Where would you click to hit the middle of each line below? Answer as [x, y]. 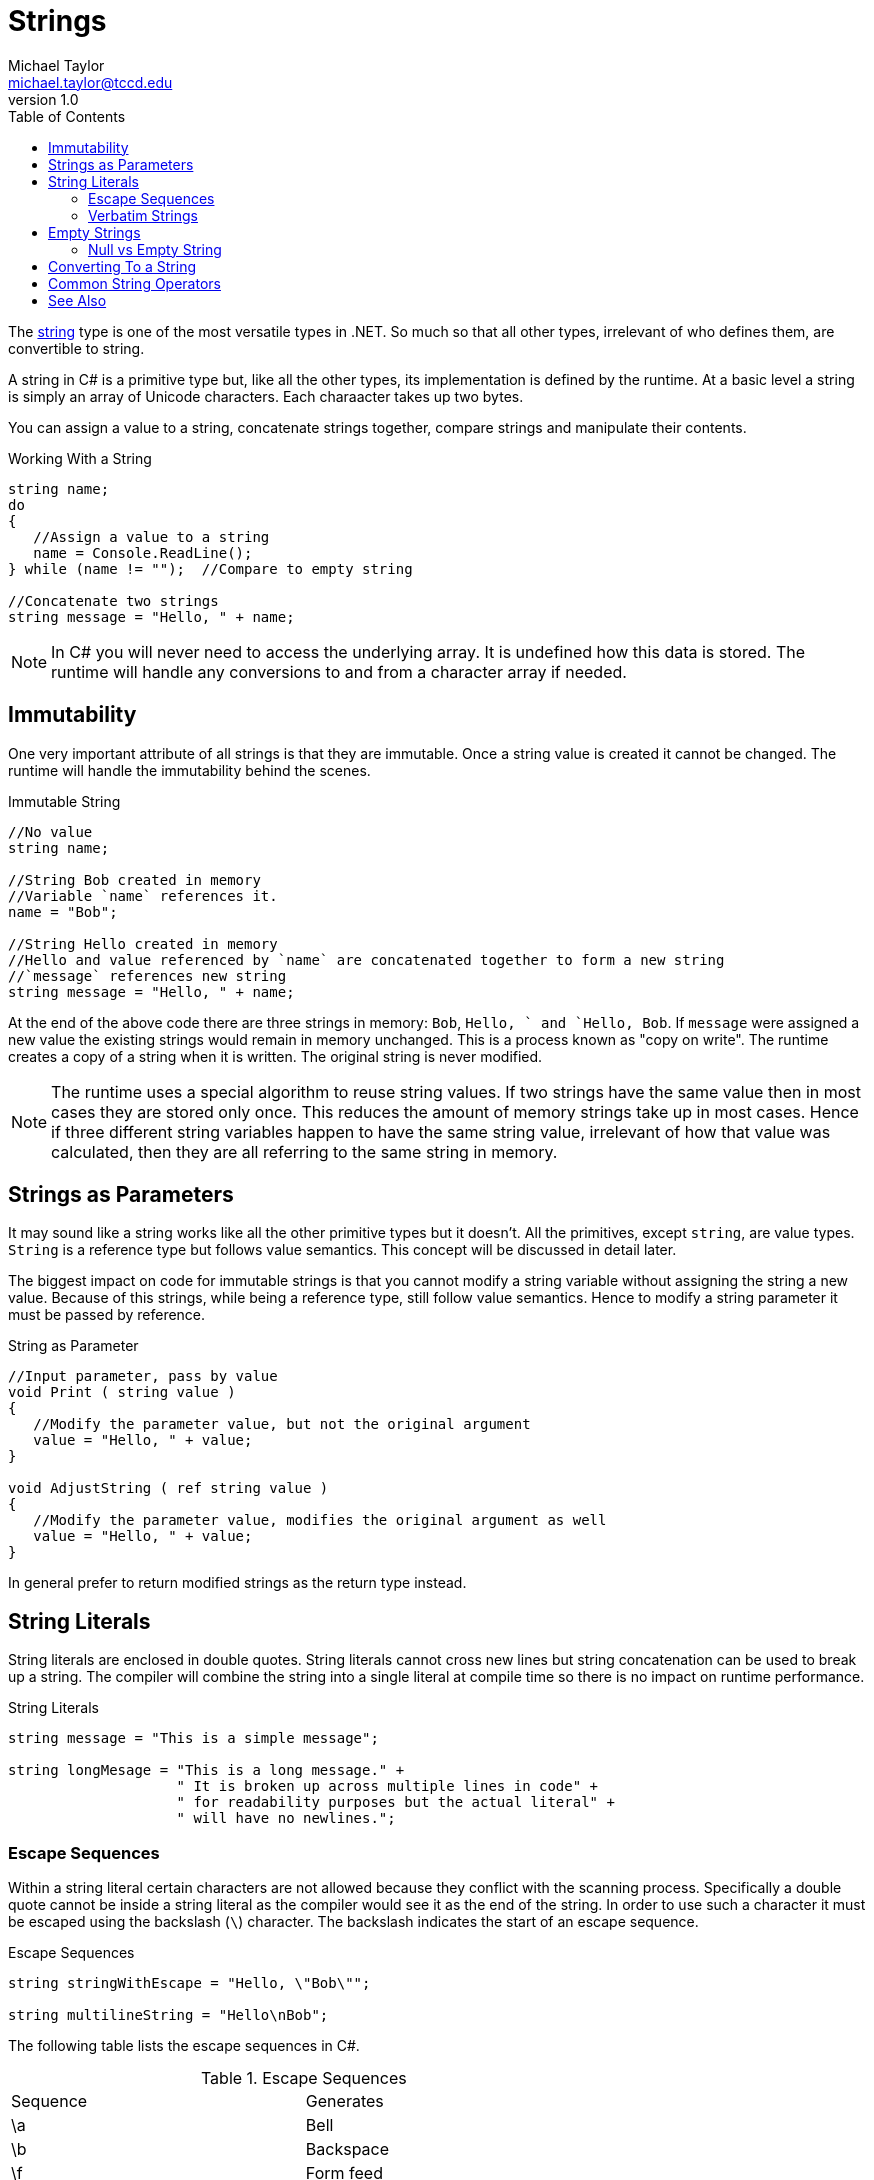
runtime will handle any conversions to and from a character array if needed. [339, 671]
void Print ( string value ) [122, 1392]
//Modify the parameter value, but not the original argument [282, 1424]
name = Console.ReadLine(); [143, 552]
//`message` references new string [147, 975]
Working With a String [80, 458]
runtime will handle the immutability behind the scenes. [189, 770]
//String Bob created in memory [134, 879]
